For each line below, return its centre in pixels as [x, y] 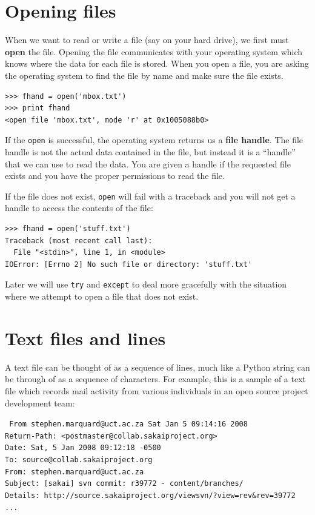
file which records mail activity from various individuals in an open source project [157, 390]
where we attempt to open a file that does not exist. [102, 296]
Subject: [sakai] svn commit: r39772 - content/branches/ [124, 484]
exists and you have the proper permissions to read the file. [115, 176]
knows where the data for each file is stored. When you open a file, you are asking [157, 63]
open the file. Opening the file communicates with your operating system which [154, 51]
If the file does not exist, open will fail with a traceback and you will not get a [150, 196]
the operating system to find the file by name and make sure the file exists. [144, 75]
